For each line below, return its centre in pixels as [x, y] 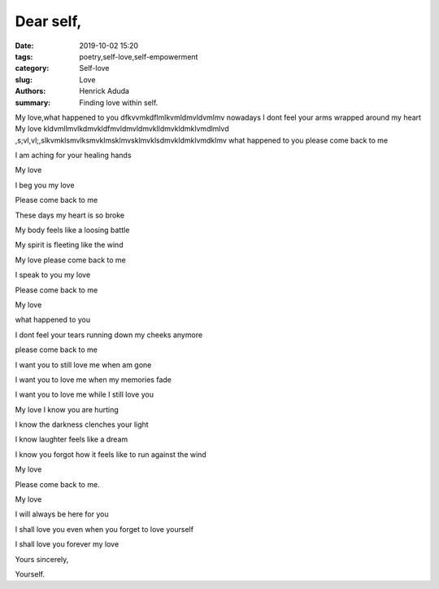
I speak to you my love [53, 275]
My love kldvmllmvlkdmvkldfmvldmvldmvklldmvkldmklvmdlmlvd [122, 129]
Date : [24, 46]
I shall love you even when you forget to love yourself [104, 529]
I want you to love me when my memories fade [93, 380]
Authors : [30, 91]
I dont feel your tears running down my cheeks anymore [109, 335]
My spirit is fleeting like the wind [69, 245]
